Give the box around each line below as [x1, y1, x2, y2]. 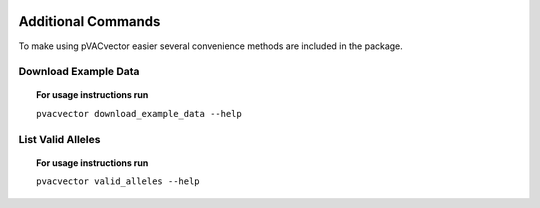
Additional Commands [18, 13, 161, 30]
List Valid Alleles [18, 132, 101, 146]
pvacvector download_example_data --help [36, 108, 242, 119]
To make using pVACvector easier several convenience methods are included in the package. [18, 40, 404, 52]
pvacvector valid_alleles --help [36, 176, 200, 187]
